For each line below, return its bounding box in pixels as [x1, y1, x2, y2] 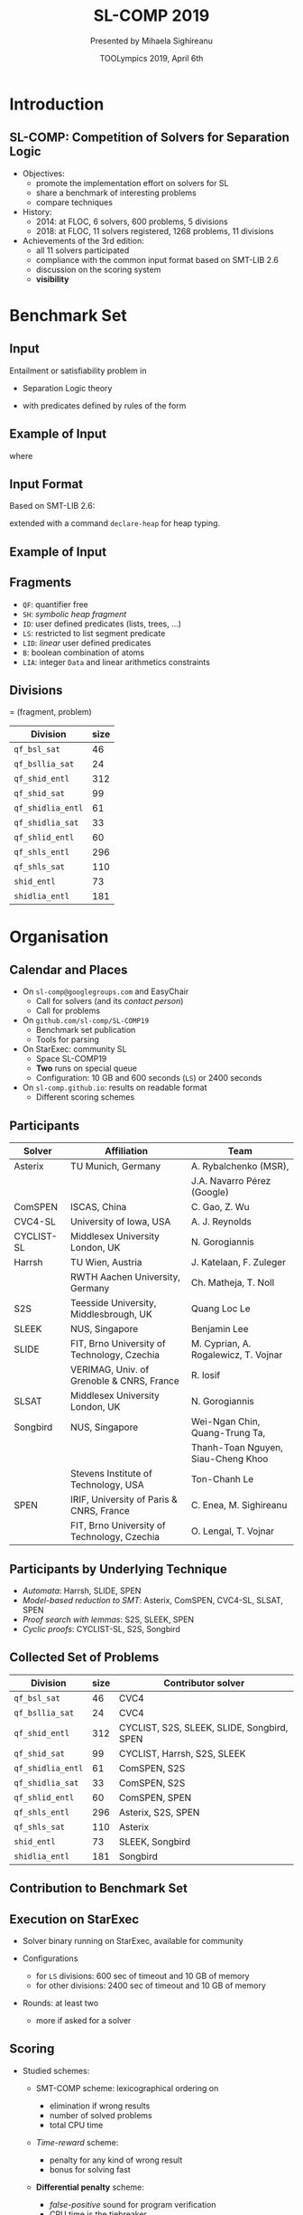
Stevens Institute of [70, 1468, 153, 1480]
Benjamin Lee [190, 1323, 249, 1336]
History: [22, 206, 52, 217]
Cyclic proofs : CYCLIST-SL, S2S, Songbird [22, 1624, 180, 1635]
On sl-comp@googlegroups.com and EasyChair [22, 986, 189, 997]
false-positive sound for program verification [49, 2199, 216, 2210]
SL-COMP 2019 [93, 5, 210, 26]
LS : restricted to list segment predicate [22, 627, 166, 638]
